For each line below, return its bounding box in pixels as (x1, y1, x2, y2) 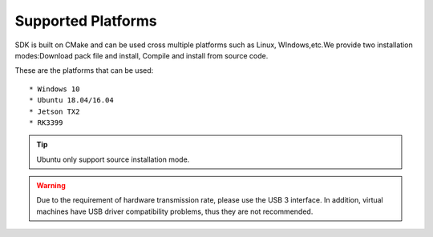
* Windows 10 (29, 84, 80, 94)
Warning (36, 181, 66, 191)
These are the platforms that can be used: (14, 66, 154, 75)
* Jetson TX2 (29, 106, 80, 116)
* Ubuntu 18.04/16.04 (29, 96, 114, 105)
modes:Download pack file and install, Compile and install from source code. (14, 50, 269, 60)
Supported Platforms (14, 12, 158, 30)
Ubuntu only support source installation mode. (36, 155, 190, 164)
